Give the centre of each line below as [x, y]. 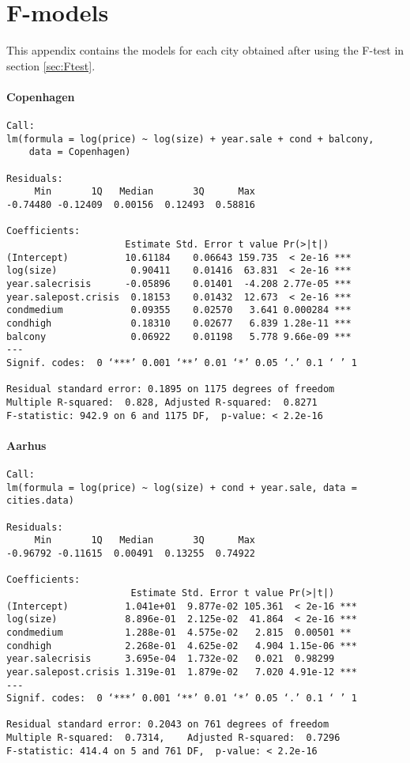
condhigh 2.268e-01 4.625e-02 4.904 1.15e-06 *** [182, 646]
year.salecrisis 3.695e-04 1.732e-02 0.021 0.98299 [171, 659]
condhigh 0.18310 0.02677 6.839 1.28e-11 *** [179, 323]
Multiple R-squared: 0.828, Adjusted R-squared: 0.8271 [162, 402]
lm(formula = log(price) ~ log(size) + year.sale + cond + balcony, [190, 139]
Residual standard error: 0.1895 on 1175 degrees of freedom [171, 389]
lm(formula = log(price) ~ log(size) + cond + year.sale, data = [182, 487]
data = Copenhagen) [80, 152]
